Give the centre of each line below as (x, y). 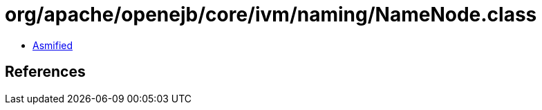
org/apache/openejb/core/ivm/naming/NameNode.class (271, 15)
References (45, 72)
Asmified (53, 45)
